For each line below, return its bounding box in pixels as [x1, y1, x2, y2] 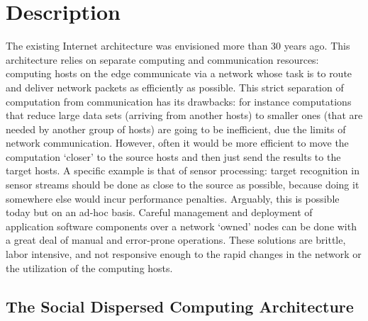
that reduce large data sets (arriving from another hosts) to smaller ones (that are [6, 108, 363, 123]
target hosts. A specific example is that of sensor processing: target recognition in [6, 163, 359, 178]
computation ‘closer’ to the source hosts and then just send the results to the [6, 149, 341, 164]
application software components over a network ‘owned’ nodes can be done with [6, 218, 357, 233]
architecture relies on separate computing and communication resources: [6, 52, 319, 67]
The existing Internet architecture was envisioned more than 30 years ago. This [6, 38, 350, 53]
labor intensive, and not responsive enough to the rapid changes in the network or [6, 247, 362, 261]
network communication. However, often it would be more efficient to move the [6, 135, 349, 150]
